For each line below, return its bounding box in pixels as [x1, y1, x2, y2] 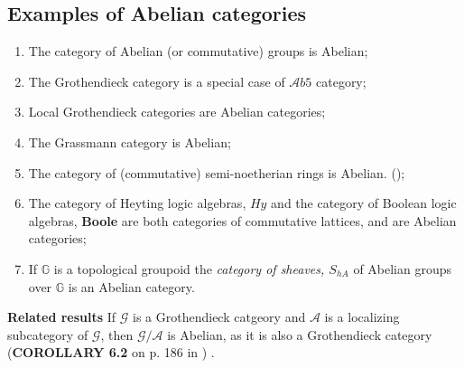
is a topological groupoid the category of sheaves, [53, 259, 325, 278]
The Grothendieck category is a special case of [28, 71, 285, 90]
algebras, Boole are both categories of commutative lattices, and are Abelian [28, 211, 457, 230]
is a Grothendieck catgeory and [133, 307, 306, 326]
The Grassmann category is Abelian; [28, 132, 231, 151]
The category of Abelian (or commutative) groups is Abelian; [28, 42, 368, 61]
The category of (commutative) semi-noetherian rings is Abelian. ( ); [28, 163, 405, 182]
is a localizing [324, 307, 400, 326]
